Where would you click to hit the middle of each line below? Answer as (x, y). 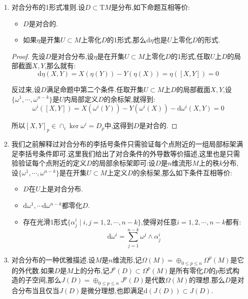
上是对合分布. (62, 189)
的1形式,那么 (126, 40)
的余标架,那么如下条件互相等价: (183, 172)
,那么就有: (60, 65)
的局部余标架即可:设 (124, 163)
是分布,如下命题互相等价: (151, 7)
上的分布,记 (91, 270)
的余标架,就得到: (130, 99)
